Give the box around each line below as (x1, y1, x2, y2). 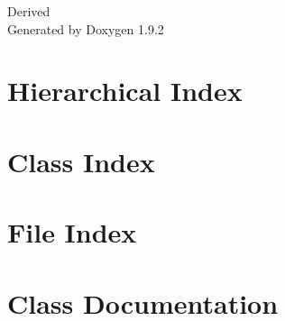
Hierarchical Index (7, 72, 243, 109)
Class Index (7, 142, 155, 179)
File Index (7, 214, 137, 251)
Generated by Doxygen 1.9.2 (7, 19, 164, 38)
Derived (7, 2, 51, 20)
